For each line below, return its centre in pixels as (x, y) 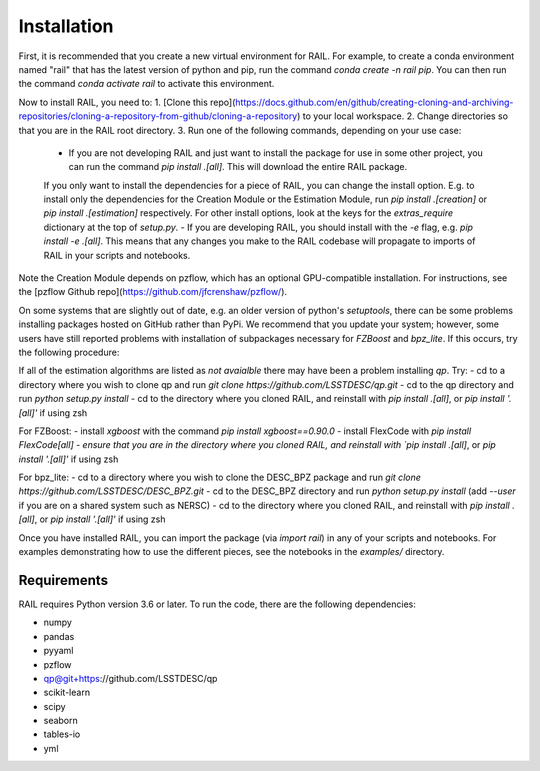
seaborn (61, 721)
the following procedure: (69, 352)
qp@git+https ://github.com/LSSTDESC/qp (130, 678)
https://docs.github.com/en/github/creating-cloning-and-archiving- (374, 102)
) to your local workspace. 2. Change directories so (402, 116)
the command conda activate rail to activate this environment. (146, 84)
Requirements (63, 580)
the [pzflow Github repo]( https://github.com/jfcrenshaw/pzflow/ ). (153, 292)
